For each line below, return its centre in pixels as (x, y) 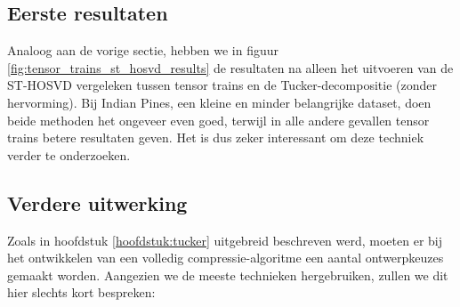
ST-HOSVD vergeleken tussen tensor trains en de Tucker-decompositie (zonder (222, 85)
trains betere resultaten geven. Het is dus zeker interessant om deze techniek (216, 137)
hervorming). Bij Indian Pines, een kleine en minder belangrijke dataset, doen (219, 102)
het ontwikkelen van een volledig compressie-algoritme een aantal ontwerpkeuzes (226, 258)
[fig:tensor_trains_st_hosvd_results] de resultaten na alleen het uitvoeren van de (230, 67)
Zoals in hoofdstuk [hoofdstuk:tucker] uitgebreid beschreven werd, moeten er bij (225, 240)
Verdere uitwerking (97, 202)
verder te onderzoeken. (69, 154)
